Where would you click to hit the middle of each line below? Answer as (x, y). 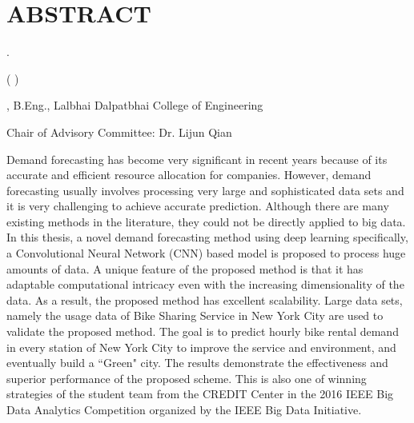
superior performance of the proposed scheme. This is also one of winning (187, 378)
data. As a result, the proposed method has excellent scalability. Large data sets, (205, 299)
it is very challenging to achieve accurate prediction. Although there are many (198, 206)
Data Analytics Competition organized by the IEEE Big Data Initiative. (184, 409)
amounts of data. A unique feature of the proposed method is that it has (185, 268)
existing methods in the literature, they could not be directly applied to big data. (206, 221)
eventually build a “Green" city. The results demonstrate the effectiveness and (197, 363)
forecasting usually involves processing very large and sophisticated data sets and (205, 190)
